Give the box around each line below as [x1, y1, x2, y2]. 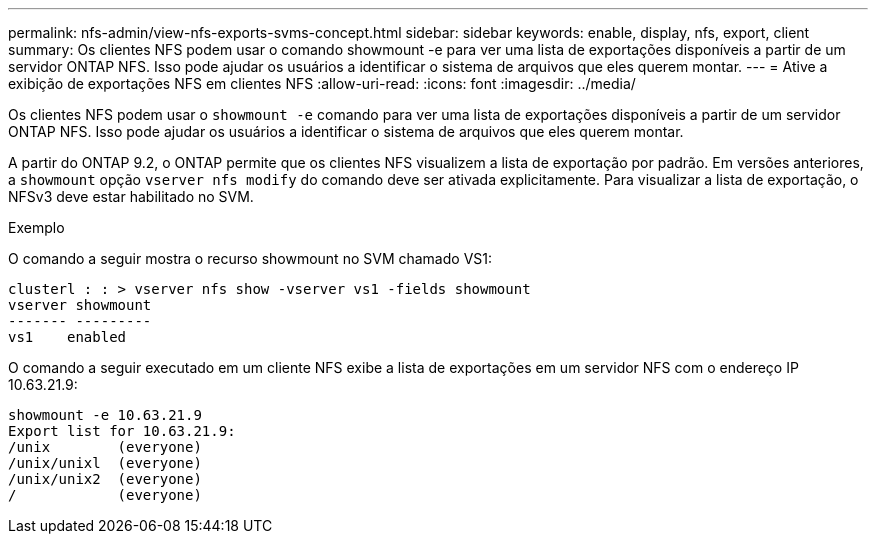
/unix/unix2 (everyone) [8, 471, 202, 487]
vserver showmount [8, 297, 152, 313]
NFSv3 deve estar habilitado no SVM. [8, 188, 254, 205]
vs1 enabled [8, 329, 127, 345]
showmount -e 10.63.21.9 [8, 407, 202, 423]
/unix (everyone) [8, 439, 202, 455]
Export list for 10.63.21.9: [8, 423, 236, 439]
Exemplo [8, 219, 65, 236]
